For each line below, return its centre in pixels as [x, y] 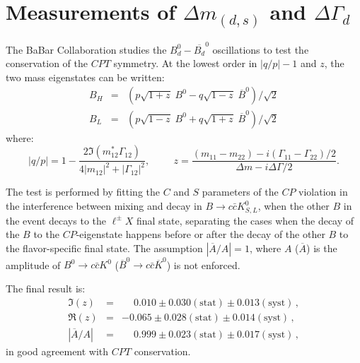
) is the [322, 248]
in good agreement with [57, 351]
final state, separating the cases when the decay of [245, 220]
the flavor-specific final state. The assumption [104, 248]
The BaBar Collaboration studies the [86, 49]
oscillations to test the [261, 49]
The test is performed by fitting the [83, 192]
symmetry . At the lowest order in [185, 63]
